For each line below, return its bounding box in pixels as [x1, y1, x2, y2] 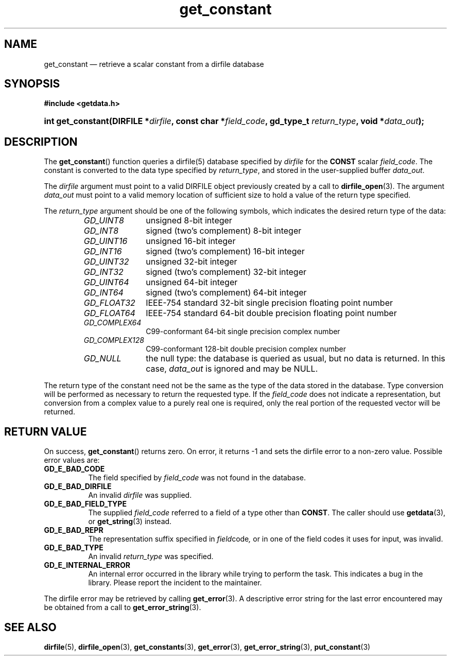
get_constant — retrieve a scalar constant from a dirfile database [44, 59, 264, 68]
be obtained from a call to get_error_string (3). [44, 603, 201, 612]
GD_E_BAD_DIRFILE [44, 482, 112, 491]
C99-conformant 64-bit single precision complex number [146, 327, 340, 336]
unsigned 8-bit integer [146, 215, 232, 226]
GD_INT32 [83, 267, 124, 277]
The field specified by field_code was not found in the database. [88, 473, 306, 482]
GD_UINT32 [83, 256, 129, 267]
